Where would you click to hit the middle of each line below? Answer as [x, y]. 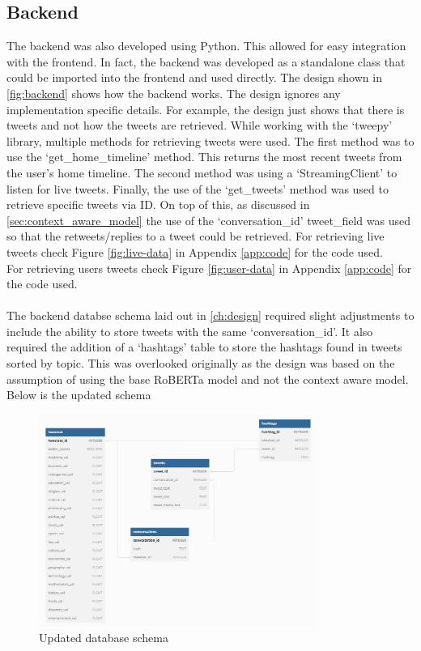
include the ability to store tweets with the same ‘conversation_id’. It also [190, 331]
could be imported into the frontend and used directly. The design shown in [194, 77]
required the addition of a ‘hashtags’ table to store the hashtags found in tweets [204, 347]
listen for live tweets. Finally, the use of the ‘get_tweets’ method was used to [198, 188]
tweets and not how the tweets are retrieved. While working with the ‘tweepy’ [200, 125]
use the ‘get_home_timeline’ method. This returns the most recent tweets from [204, 157]
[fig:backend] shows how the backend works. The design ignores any [174, 93]
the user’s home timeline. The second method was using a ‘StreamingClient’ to [202, 172]
